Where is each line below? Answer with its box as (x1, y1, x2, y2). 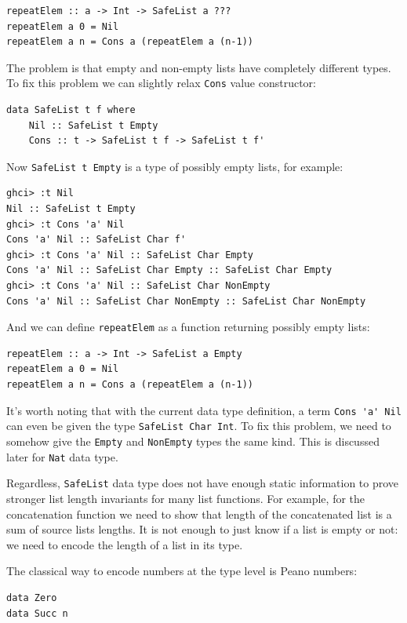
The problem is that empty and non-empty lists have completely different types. (6, 59, 391, 75)
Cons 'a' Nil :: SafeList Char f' (6, 234, 187, 246)
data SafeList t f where (6, 104, 136, 116)
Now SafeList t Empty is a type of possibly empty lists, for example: (6, 158, 343, 174)
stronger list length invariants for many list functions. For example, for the (6, 490, 365, 506)
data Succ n (6, 607, 68, 619)
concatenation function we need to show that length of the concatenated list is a (6, 505, 392, 522)
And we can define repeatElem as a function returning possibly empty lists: (6, 319, 370, 335)
